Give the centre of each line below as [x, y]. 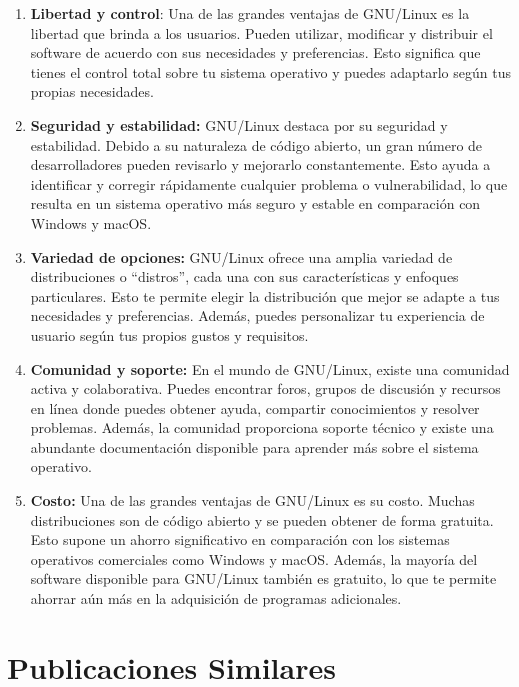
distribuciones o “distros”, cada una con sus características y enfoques [244, 276]
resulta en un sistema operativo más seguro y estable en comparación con [255, 203]
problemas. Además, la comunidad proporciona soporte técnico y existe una [262, 427]
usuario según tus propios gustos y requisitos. [169, 334]
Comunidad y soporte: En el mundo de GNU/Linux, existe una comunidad [270, 368]
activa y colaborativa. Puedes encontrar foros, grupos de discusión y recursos [265, 388]
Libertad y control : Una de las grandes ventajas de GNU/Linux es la [250, 13]
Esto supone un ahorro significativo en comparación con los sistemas [240, 539]
